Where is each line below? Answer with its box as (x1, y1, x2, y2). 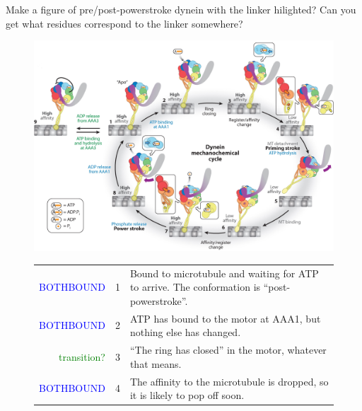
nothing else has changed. (129, 325, 241, 340)
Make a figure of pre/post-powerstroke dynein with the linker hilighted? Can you (6, 2, 356, 16)
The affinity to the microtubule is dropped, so (129, 374, 329, 388)
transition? (59, 349, 105, 364)
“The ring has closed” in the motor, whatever (129, 342, 327, 357)
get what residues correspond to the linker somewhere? (6, 16, 243, 30)
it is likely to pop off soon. (129, 388, 245, 403)
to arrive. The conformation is (129, 279, 261, 294)
